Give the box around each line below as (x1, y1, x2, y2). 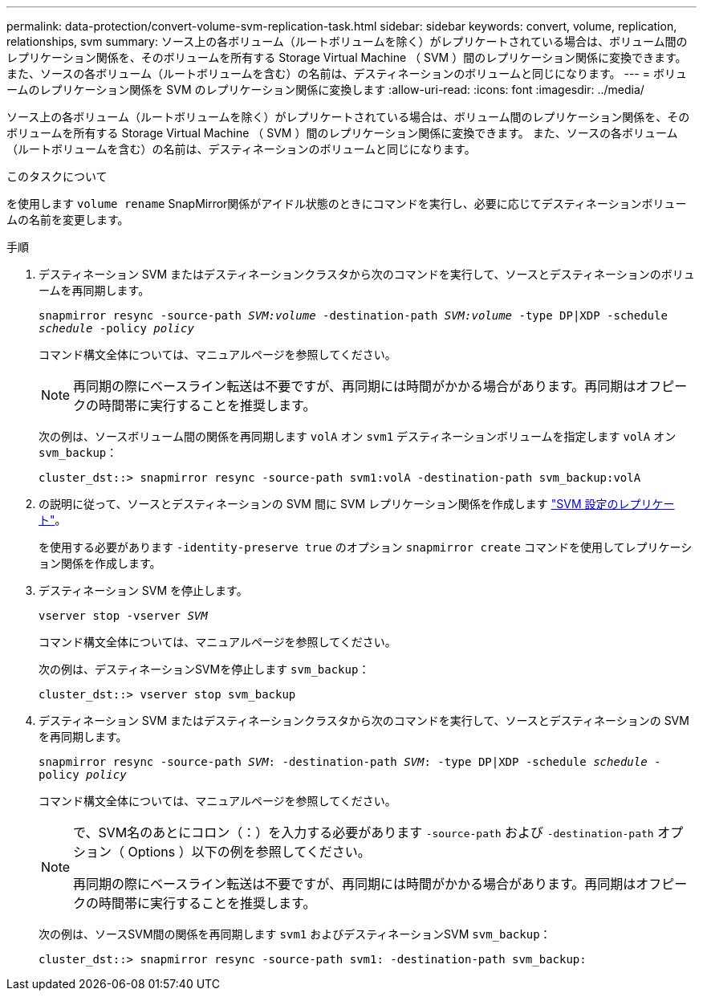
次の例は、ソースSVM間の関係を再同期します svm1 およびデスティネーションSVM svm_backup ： (39, 927, 551, 941)
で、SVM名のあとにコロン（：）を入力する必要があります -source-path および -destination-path (73, 824, 654, 840)
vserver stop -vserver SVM (39, 609, 208, 622)
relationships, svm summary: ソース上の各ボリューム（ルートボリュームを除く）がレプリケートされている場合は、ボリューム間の (6, 35, 688, 48)
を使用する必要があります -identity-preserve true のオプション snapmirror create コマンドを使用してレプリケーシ (39, 540, 693, 554)
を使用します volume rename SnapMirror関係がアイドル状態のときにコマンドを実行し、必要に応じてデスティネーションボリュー (6, 197, 687, 210)
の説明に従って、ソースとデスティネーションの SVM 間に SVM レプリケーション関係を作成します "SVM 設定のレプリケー (39, 497, 675, 511)
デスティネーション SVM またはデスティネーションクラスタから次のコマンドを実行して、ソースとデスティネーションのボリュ (39, 267, 695, 281)
